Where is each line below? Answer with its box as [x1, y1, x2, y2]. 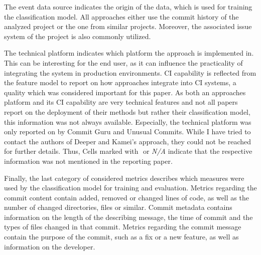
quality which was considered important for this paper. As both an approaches [4, 87, 246, 97]
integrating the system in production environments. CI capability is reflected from [4, 67, 256, 78]
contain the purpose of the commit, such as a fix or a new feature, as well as [4, 231, 239, 242]
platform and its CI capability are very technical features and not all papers [4, 97, 238, 107]
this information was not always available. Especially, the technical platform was [4, 116, 251, 127]
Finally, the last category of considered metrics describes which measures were [4, 172, 244, 183]
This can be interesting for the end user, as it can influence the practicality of [4, 57, 243, 68]
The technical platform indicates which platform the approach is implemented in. [4, 48, 254, 58]
